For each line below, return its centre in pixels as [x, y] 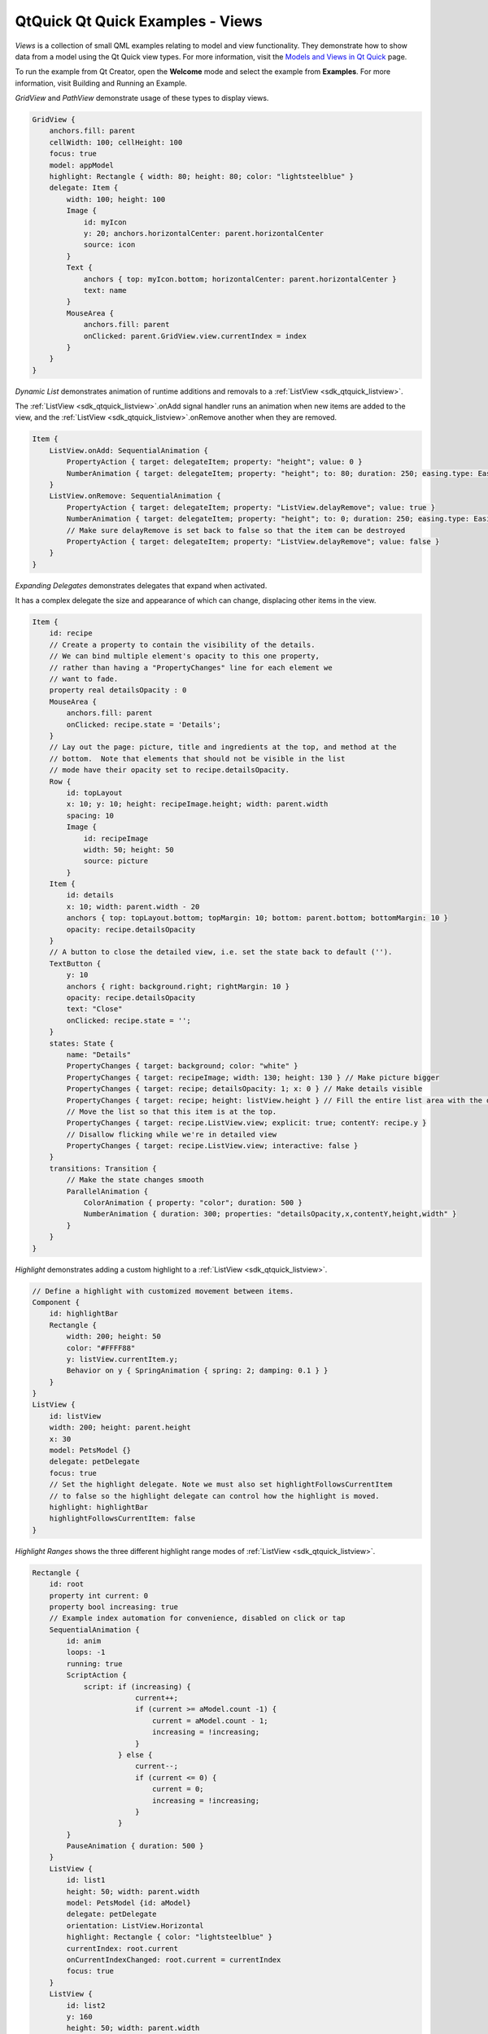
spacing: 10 [90, 815]
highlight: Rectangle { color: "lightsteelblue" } [169, 1937]
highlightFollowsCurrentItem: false [122, 1519]
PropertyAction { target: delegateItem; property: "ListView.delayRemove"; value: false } [253, 541]
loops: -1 [86, 1652]
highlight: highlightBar [99, 1507]
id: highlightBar [84, 1314]
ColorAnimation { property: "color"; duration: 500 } [193, 1203]
